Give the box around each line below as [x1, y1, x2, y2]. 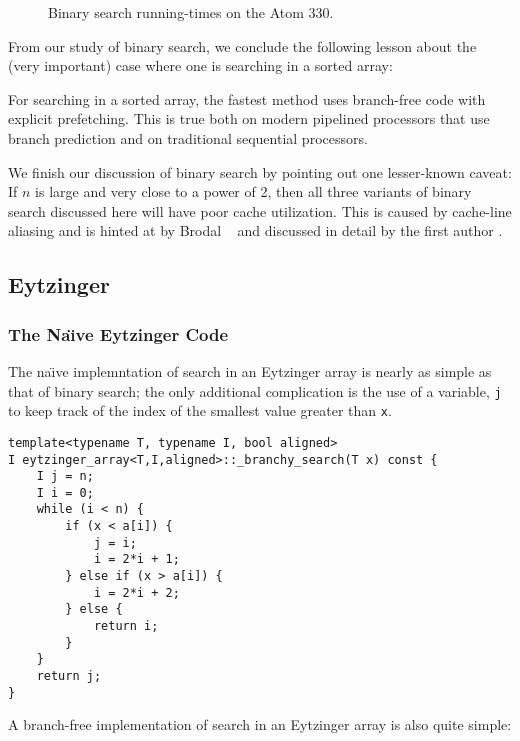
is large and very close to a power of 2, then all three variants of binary [35, 181, 472, 202]
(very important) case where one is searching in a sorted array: [8, 55, 393, 76]
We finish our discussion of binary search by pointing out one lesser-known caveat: [8, 161, 512, 182]
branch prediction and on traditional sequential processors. [8, 127, 368, 148]
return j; [36, 669, 102, 684]
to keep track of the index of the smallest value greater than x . [8, 400, 392, 421]
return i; [93, 619, 159, 634]
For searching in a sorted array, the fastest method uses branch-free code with [8, 88, 486, 109]
